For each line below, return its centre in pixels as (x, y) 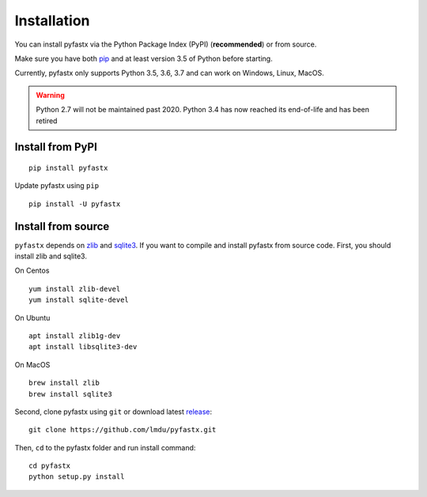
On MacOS (32, 364)
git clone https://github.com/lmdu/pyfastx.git (123, 430)
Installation (52, 21)
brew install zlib (64, 383)
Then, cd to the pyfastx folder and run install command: (105, 447)
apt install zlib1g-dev (75, 335)
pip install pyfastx (68, 168)
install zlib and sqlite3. (51, 256)
